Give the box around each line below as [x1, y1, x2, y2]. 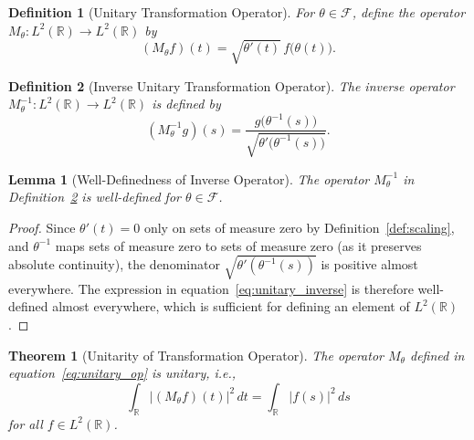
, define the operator [352, 3, 466, 21]
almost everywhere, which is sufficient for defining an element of [52, 297, 410, 316]
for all [8, 414, 43, 433]
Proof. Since [8, 218, 76, 237]
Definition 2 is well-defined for [8, 187, 181, 206]
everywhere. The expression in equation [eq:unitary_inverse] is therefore [8, 278, 414, 298]
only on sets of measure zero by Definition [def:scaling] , [143, 218, 455, 237]
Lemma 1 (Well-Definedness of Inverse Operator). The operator [8, 169, 370, 188]
